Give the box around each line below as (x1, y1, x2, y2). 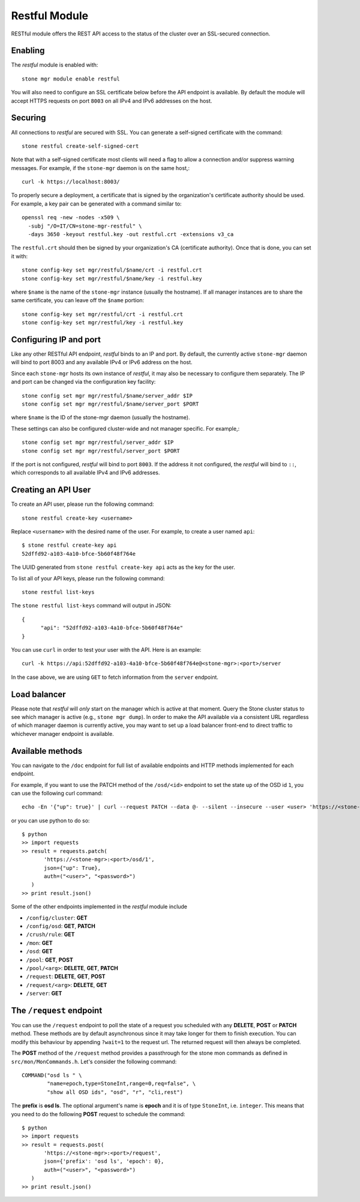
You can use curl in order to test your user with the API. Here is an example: (11, 646, 202, 653)
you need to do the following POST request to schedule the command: (11, 1110, 185, 1117)
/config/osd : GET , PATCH (26, 922, 95, 929)
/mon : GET (26, 939, 53, 946)
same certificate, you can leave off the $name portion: (11, 297, 145, 304)
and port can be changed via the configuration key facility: (11, 378, 156, 386)
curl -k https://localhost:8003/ (22, 178, 120, 186)
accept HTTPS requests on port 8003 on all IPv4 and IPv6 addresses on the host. (11, 97, 212, 105)
